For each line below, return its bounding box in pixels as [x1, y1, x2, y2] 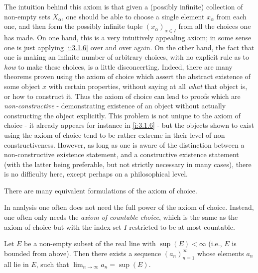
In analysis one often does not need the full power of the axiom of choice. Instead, [4, 202, 254, 212]
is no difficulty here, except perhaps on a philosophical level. [4, 169, 188, 179]
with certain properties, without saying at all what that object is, [48, 81, 248, 91]
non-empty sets [4, 11, 50, 21]
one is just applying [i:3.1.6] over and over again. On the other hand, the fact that [4, 42, 255, 52]
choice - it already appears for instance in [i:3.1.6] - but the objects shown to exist [4, 120, 255, 130]
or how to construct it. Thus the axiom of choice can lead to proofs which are [4, 91, 241, 101]
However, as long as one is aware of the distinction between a [57, 139, 245, 150]
